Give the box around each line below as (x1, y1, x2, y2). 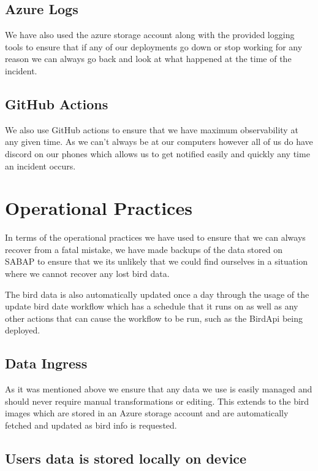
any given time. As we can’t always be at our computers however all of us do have (5, 135, 313, 148)
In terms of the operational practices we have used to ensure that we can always (5, 231, 306, 244)
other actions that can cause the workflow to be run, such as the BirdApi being (5, 311, 303, 324)
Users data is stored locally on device (5, 449, 247, 467)
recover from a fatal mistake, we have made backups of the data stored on (5, 243, 282, 255)
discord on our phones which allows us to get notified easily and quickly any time (5, 147, 310, 160)
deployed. (5, 324, 40, 337)
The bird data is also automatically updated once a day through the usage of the (5, 287, 309, 300)
